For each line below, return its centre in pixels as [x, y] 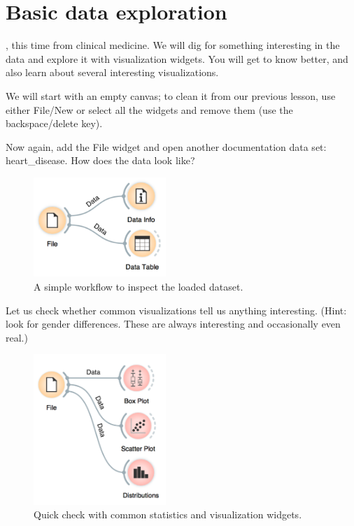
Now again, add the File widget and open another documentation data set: [166, 146]
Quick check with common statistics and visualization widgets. [168, 514]
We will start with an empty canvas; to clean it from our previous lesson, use [171, 95]
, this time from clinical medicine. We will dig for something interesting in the [173, 45]
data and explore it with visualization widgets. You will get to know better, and [177, 58]
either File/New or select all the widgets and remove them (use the [149, 109]
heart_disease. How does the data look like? [100, 160]
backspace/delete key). [54, 123]
